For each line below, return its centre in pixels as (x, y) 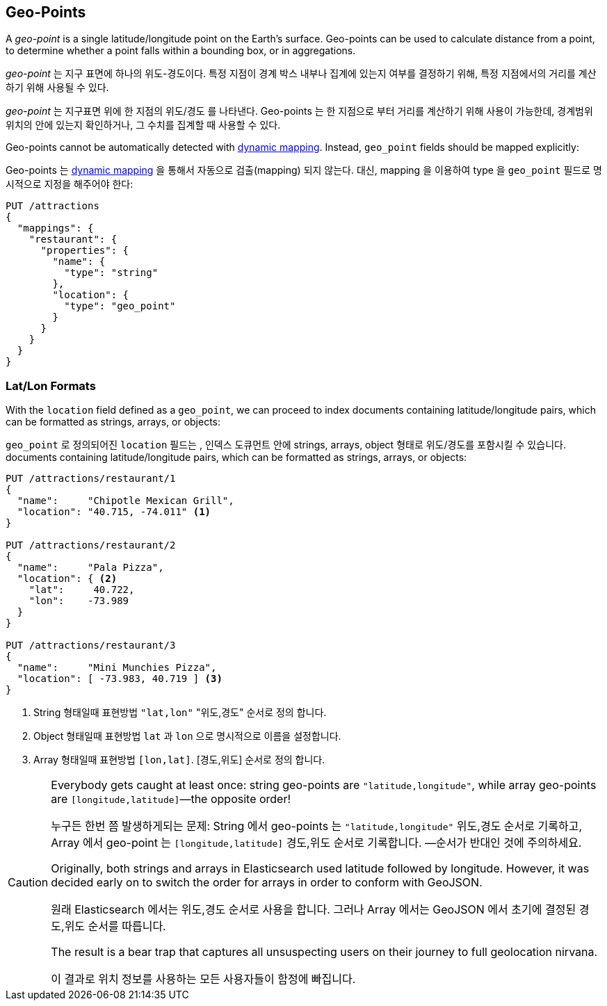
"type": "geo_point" (120, 306)
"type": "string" (111, 273)
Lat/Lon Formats (51, 386)
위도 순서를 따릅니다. (115, 926)
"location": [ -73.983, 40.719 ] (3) (120, 679)
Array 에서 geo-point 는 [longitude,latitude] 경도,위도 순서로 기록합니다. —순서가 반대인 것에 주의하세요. (316, 843)
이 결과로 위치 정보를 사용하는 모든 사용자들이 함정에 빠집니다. (203, 979)
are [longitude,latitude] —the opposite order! (171, 799)
